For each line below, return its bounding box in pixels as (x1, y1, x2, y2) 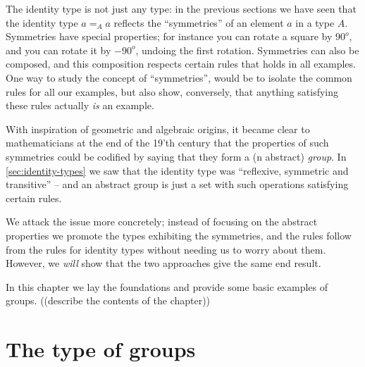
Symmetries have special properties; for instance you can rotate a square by (6, 29, 333, 44)
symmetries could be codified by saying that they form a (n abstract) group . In (6, 149, 347, 163)
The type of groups (6, 335, 196, 363)
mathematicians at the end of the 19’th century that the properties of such (6, 135, 329, 150)
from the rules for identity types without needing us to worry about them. (6, 242, 326, 256)
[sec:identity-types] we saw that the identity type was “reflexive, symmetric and (6, 163, 349, 178)
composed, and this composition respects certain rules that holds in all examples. (6, 56, 356, 71)
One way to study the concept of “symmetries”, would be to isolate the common (6, 70, 352, 85)
